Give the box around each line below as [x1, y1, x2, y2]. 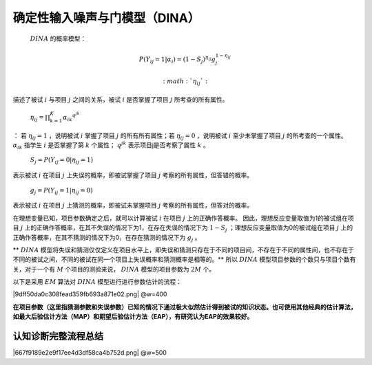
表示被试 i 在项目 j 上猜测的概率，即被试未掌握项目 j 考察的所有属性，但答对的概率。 [12, 201, 254, 210]
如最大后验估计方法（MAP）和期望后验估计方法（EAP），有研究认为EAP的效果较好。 [12, 313, 254, 321]
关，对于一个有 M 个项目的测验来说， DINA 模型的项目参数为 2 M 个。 [12, 265, 216, 273]
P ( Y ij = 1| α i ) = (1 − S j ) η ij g [138, 54, 216, 65]
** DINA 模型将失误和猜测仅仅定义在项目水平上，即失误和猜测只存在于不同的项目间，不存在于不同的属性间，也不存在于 [12, 245, 355, 254]
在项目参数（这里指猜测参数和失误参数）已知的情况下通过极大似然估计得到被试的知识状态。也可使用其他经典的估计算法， [12, 302, 357, 311]
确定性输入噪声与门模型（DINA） [12, 10, 200, 25]
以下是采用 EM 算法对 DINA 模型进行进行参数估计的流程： [12, 278, 183, 286]
